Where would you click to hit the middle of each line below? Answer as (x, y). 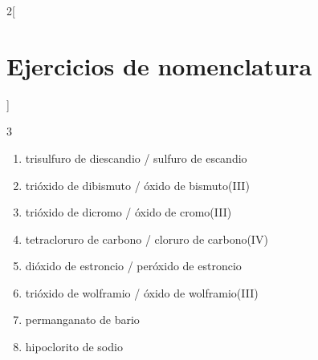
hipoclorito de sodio (74, 347)
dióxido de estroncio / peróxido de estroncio (133, 266)
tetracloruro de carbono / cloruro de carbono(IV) (147, 239)
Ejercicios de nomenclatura (159, 65)
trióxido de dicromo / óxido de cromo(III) (128, 212)
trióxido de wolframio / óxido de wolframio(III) (142, 292)
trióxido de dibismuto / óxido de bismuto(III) (137, 185)
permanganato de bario (82, 320)
